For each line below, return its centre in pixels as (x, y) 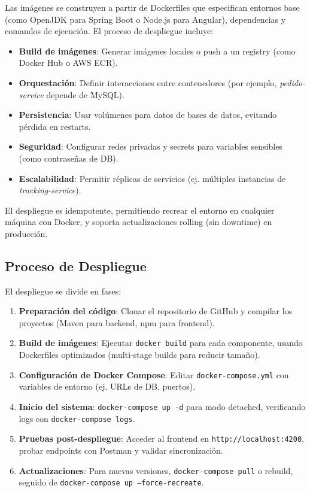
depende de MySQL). (85, 94)
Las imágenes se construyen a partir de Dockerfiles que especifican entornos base (152, 7)
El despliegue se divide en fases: (63, 291)
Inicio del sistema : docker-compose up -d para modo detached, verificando (162, 406)
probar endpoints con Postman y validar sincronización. (121, 450)
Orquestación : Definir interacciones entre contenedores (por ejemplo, (148, 82)
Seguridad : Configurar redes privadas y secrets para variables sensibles (151, 146)
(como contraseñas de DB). (69, 158)
